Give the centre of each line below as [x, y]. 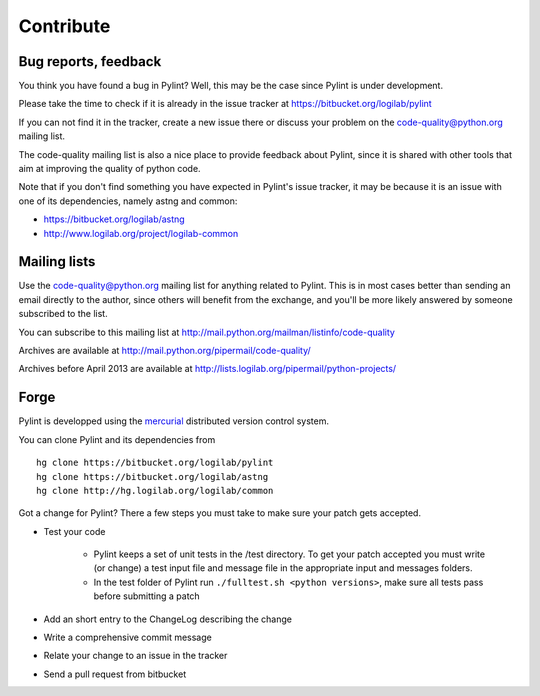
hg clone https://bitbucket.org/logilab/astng [152, 476]
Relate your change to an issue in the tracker [135, 656]
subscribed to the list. [63, 314]
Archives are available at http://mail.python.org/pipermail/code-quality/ [165, 351]
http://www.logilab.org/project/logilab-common [141, 233]
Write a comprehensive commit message [127, 637]
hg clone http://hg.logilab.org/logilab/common [155, 490]
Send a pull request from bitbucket [115, 674]
